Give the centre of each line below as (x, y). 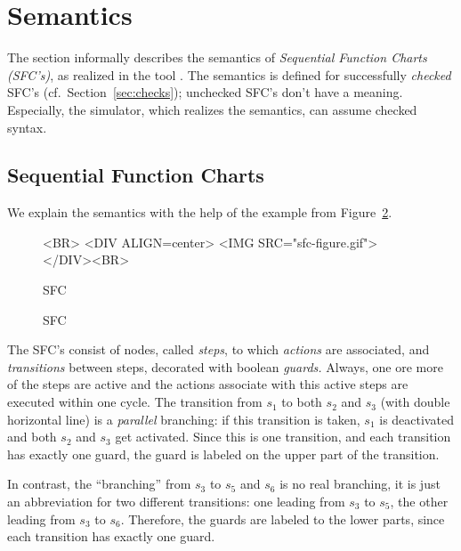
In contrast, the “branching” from (99, 484)
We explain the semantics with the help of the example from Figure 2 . (200, 212)
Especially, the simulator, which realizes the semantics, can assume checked (212, 109)
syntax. (27, 127)
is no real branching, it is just (360, 484)
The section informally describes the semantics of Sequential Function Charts (217, 57)
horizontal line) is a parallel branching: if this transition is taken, (184, 419)
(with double (415, 402)
